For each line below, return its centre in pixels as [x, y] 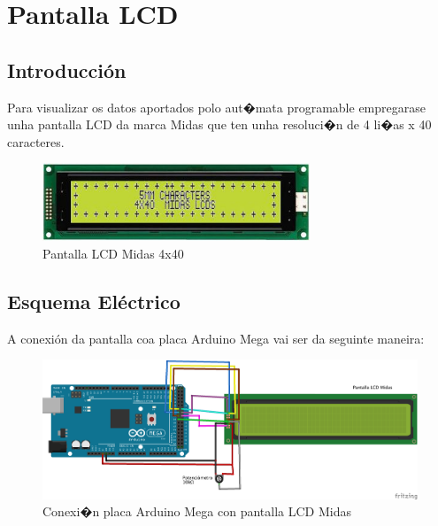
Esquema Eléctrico [94, 301]
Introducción [67, 70]
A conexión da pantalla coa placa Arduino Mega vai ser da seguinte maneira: [216, 338]
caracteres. [36, 141]
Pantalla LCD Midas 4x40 [113, 253]
